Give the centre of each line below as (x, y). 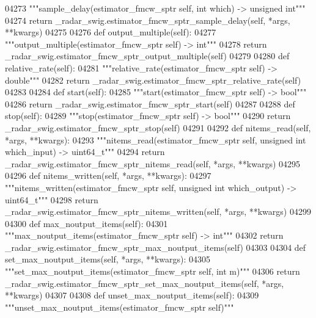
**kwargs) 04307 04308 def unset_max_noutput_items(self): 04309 (132, 295)
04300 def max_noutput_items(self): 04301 (86, 223)
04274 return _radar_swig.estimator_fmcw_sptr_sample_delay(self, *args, (148, 20)
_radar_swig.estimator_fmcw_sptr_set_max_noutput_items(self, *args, (145, 283)
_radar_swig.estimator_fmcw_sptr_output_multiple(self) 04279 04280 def (147, 56)
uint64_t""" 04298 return (52, 199)
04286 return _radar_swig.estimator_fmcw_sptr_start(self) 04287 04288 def (150, 103)
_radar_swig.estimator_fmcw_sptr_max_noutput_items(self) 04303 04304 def (156, 247)
